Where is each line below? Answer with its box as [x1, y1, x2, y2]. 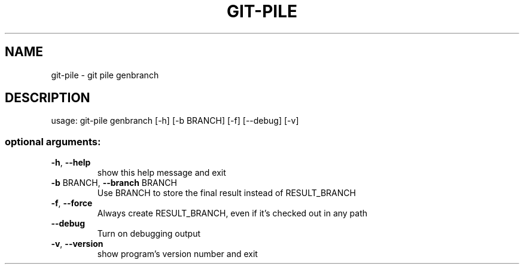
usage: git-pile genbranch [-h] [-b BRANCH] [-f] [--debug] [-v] [51, 115, 299, 126]
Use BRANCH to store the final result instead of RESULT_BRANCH [97, 188, 356, 198]
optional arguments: [5, 135, 101, 148]
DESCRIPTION [5, 90, 90, 106]
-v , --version [51, 239, 103, 249]
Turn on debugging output [97, 228, 201, 239]
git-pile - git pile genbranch [51, 69, 159, 80]
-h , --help [51, 157, 91, 168]
